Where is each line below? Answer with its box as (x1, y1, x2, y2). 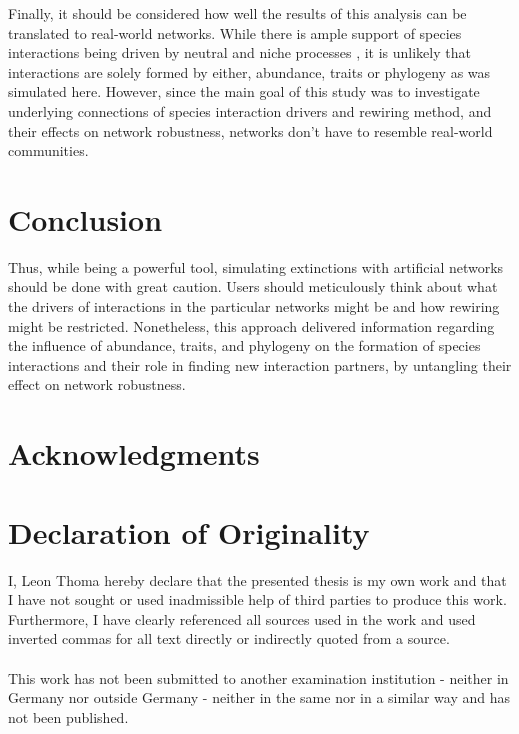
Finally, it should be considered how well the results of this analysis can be (8, 3, 467, 23)
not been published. (8, 706, 129, 727)
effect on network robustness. (8, 374, 186, 395)
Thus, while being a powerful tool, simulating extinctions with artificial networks (8, 256, 504, 277)
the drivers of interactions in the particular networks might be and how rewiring (8, 296, 500, 317)
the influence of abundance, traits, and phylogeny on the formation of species (8, 335, 481, 356)
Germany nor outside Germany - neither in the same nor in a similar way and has (8, 687, 510, 708)
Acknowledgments (8, 433, 260, 474)
